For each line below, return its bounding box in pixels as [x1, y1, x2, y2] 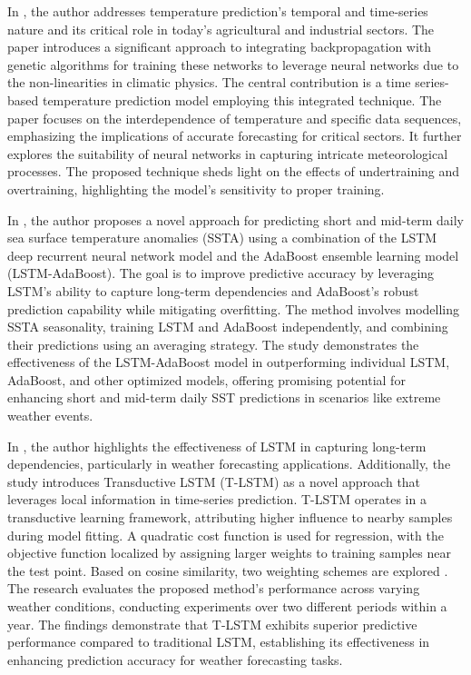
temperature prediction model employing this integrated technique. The [42, 90, 442, 109]
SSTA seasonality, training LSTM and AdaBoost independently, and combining [7, 317, 448, 336]
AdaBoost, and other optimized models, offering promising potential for [7, 370, 406, 389]
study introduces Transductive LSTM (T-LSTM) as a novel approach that [7, 472, 421, 491]
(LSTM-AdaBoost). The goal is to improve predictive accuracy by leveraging [7, 263, 435, 283]
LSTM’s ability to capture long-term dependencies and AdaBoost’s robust [7, 281, 419, 300]
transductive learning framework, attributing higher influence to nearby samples [7, 508, 453, 527]
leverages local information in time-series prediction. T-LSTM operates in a [7, 490, 427, 509]
